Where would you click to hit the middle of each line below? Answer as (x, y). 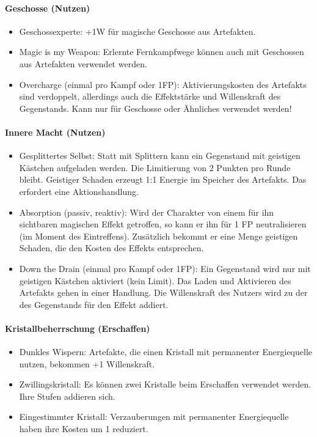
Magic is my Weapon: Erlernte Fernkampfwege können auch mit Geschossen (162, 52)
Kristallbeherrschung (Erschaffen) (78, 328)
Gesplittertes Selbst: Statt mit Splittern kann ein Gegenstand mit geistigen (160, 156)
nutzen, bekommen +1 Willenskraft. (87, 363)
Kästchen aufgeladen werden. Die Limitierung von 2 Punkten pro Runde (155, 167)
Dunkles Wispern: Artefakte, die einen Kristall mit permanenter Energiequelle (166, 352)
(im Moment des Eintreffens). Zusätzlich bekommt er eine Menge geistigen (158, 236)
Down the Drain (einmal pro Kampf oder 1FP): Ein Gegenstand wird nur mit (165, 268)
